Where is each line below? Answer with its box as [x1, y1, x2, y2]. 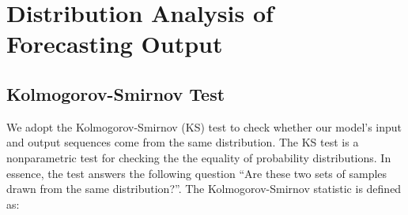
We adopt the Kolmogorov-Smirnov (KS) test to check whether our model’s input [6, 118, 402, 135]
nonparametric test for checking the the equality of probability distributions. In [6, 149, 391, 165]
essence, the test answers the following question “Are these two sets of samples [6, 165, 387, 181]
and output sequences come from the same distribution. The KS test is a [6, 134, 359, 150]
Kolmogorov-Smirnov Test [6, 81, 225, 106]
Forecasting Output [6, 28, 223, 60]
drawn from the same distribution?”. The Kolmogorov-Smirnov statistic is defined [6, 180, 402, 197]
